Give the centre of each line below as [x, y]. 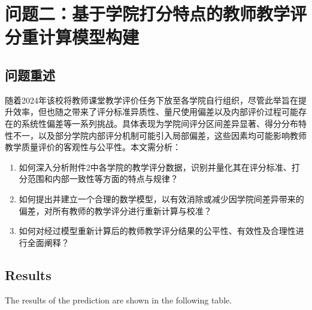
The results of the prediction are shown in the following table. [119, 300]
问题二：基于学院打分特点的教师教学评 [156, 13]
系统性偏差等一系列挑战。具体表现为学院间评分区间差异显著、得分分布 [160, 123]
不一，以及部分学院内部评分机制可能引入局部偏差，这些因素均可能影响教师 [160, 135]
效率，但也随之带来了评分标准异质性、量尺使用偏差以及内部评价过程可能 [155, 112]
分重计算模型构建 [72, 37]
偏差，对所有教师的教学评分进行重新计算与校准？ [115, 210]
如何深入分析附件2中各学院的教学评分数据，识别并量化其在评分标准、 [155, 167]
